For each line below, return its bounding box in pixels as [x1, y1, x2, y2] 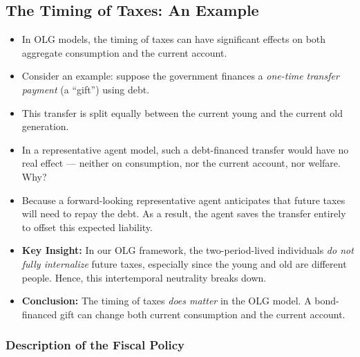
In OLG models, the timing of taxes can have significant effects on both [21, 32, 326, 46]
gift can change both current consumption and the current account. [60, 306, 345, 321]
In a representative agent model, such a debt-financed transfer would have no [21, 142, 349, 156]
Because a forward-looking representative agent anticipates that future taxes [21, 192, 345, 207]
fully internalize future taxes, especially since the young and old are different [21, 256, 347, 271]
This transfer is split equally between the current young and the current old [21, 105, 343, 120]
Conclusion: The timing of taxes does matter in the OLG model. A [21, 293, 312, 308]
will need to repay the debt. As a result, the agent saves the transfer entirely [21, 206, 346, 221]
